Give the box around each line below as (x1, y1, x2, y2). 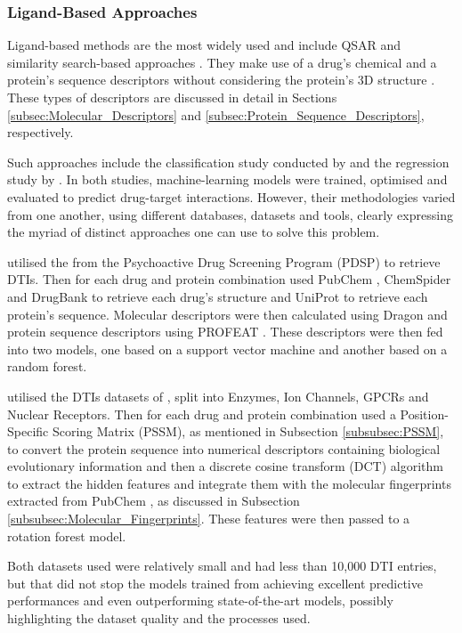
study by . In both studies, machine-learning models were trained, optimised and (7, 170, 448, 189)
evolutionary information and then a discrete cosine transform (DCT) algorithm (7, 457, 443, 475)
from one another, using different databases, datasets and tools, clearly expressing (7, 205, 453, 223)
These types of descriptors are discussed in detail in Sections (7, 88, 337, 106)
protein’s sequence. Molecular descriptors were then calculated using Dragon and (7, 304, 448, 323)
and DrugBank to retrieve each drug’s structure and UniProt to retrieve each (7, 287, 428, 305)
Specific (7, 422, 49, 441)
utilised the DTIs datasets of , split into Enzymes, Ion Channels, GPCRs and (7, 386, 429, 405)
